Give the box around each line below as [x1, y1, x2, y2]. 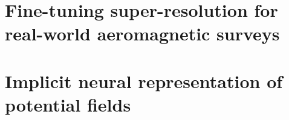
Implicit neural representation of [5, 68, 283, 93]
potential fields [5, 92, 131, 116]
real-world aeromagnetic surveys [5, 21, 280, 46]
